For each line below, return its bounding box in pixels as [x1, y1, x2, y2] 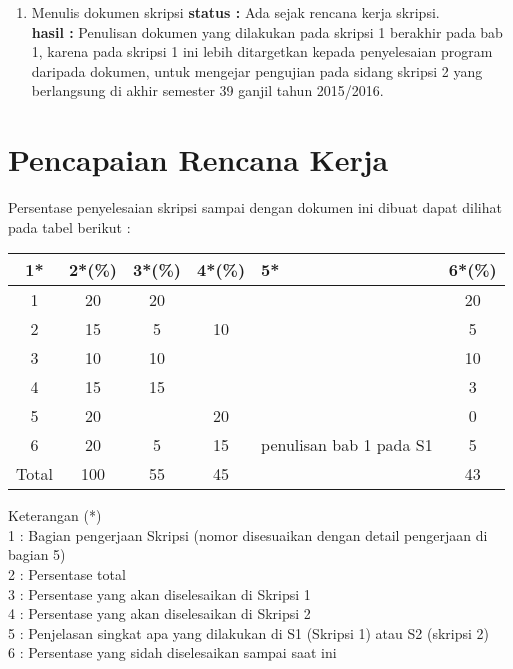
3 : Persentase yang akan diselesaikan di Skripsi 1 [8, 583, 311, 604]
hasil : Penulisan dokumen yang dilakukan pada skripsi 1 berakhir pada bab [31, 21, 503, 42]
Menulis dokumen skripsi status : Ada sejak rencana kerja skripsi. [31, 2, 440, 22]
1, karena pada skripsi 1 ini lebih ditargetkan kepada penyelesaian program [31, 41, 493, 62]
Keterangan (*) [8, 505, 102, 526]
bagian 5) [8, 544, 66, 565]
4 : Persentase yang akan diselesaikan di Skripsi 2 [8, 603, 311, 624]
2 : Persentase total [8, 564, 126, 585]
